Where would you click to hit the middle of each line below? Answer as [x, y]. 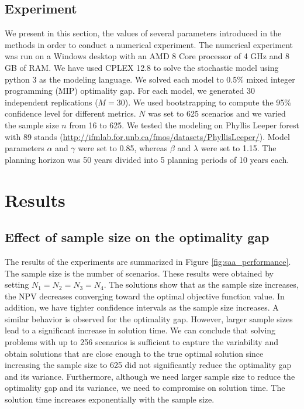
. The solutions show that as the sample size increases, [201, 284]
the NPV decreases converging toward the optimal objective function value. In [145, 296]
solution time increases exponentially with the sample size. [110, 399]
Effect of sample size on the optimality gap [137, 237]
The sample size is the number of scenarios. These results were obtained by [139, 273]
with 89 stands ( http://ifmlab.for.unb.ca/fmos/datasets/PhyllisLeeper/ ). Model [147, 136]
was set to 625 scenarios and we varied [217, 113]
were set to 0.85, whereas [123, 148]
